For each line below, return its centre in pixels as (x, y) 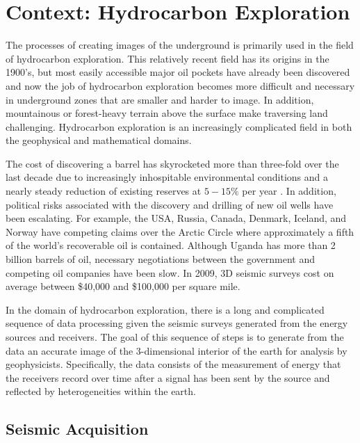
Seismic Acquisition (77, 429)
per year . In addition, (289, 191)
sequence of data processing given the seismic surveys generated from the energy (177, 323)
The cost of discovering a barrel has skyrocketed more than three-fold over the (172, 163)
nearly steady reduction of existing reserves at (104, 191)
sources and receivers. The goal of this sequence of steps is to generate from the (175, 337)
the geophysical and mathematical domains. (99, 140)
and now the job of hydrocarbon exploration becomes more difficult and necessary (180, 85)
